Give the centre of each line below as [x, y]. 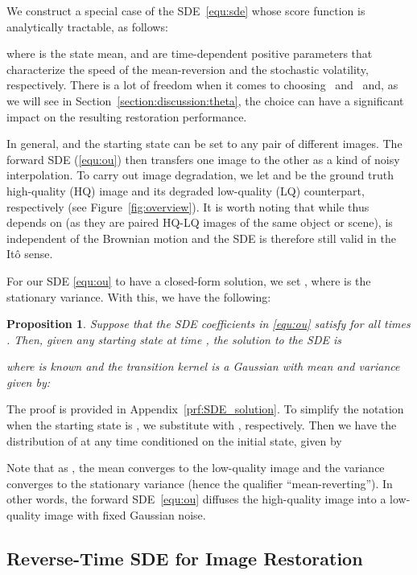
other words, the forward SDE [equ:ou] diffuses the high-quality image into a [196, 499]
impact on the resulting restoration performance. [127, 116]
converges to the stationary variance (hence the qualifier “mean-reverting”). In [200, 483]
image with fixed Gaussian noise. [125, 515]
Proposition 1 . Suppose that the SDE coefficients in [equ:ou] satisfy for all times [208, 324]
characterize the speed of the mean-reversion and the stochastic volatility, [188, 69]
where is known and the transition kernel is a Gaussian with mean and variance [203, 366]
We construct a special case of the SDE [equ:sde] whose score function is [186, 10]
